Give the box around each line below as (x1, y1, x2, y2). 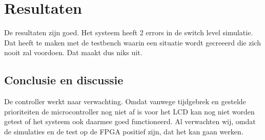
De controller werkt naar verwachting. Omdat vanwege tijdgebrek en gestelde (4, 96, 246, 107)
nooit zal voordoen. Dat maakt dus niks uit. (4, 47, 142, 58)
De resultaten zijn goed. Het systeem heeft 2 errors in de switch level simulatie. (4, 27, 253, 38)
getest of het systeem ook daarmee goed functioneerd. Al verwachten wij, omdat (4, 116, 256, 127)
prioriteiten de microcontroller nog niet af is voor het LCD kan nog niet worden (4, 106, 255, 116)
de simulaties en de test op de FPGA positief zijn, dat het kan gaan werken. (4, 126, 243, 136)
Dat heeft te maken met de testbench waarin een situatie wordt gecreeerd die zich (4, 37, 261, 48)
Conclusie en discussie (4, 72, 124, 88)
